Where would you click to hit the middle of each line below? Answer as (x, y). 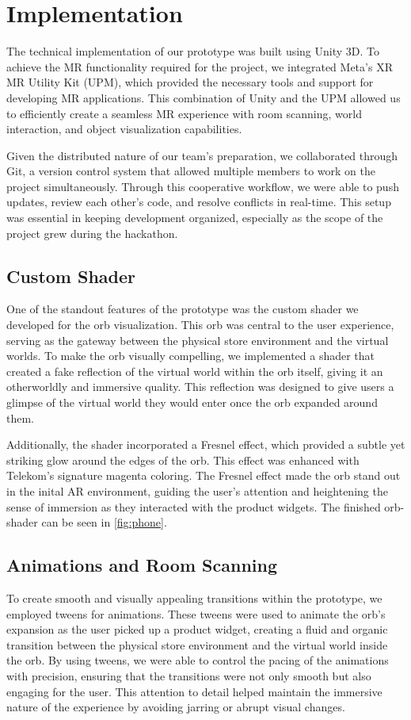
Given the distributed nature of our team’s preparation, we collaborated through (202, 155)
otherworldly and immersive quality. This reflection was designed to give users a (200, 387)
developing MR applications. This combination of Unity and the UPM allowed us (204, 97)
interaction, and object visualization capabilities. (124, 129)
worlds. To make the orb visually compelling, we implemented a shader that (191, 356)
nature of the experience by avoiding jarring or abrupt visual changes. (176, 707)
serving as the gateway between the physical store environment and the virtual (198, 340)
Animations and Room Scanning (142, 565)
